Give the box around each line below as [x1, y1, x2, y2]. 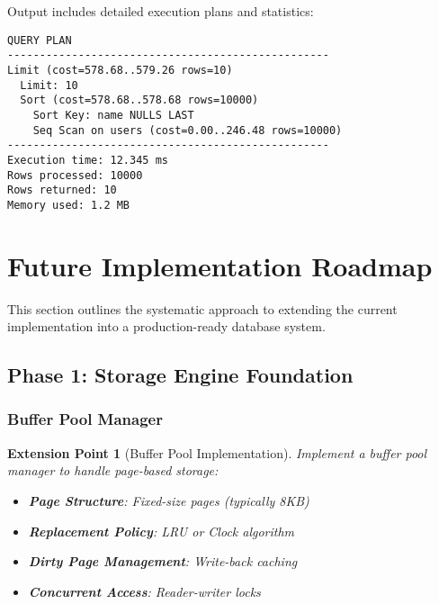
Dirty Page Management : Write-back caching [28, 552, 298, 571]
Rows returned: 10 [7, 184, 117, 197]
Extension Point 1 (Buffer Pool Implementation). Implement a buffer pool [7, 443, 427, 462]
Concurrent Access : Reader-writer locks [28, 581, 261, 600]
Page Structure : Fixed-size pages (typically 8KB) [28, 491, 309, 509]
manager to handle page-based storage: [7, 461, 219, 480]
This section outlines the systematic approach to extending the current [7, 299, 398, 318]
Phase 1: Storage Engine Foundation [7, 361, 354, 389]
